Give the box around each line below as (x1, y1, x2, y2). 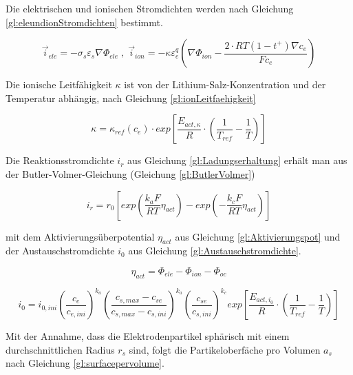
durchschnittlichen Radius (6, 342, 115, 356)
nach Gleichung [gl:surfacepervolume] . (6, 356, 164, 370)
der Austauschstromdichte (6, 243, 115, 258)
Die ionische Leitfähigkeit (6, 77, 112, 92)
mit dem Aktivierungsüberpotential (6, 229, 155, 243)
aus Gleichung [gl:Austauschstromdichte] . (128, 243, 301, 258)
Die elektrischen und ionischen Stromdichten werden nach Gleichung (6, 1, 294, 15)
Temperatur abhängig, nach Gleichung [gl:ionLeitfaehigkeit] (6, 90, 256, 105)
